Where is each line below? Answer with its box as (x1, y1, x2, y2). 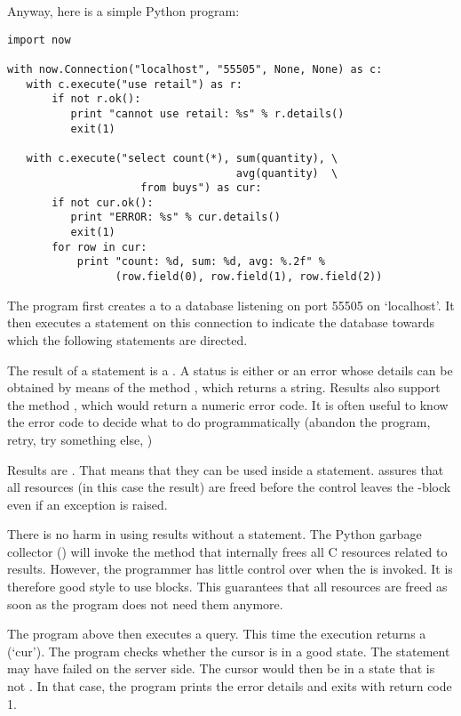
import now (7, 33, 71, 46)
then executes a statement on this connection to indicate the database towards (7, 313, 435, 332)
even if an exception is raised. (7, 495, 168, 513)
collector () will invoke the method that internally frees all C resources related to (7, 542, 448, 560)
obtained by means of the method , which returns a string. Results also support (7, 378, 441, 397)
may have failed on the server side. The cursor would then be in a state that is (7, 659, 435, 678)
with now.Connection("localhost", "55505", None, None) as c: (7, 62, 383, 76)
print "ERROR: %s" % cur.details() (70, 211, 281, 224)
